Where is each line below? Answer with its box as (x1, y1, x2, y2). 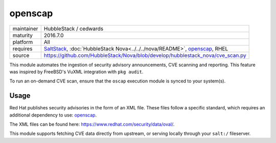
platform (12, 38, 33, 45)
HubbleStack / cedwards (43, 25, 104, 32)
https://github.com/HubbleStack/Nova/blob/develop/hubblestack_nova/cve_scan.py (43, 51, 246, 59)
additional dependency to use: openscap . (9, 112, 97, 118)
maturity (12, 32, 33, 39)
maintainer (12, 25, 38, 32)
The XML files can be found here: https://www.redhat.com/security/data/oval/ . (9, 121, 175, 127)
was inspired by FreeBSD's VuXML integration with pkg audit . (9, 69, 144, 75)
